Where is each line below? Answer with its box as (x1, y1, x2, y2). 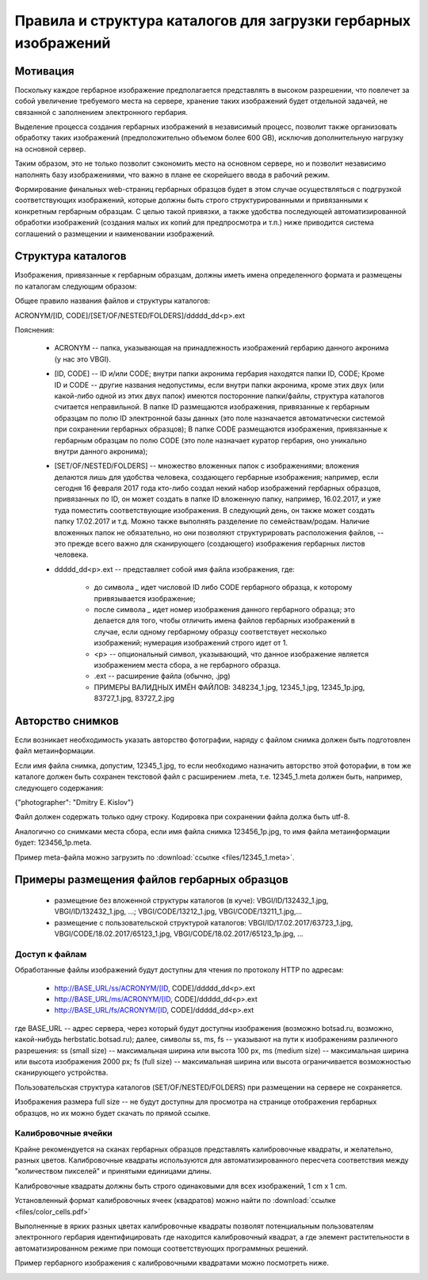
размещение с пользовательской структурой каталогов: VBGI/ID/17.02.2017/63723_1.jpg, (54, 918, 353, 927)
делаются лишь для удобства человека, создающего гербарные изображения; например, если (54, 472, 379, 481)
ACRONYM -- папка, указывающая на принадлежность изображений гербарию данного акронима (54, 343, 389, 353)
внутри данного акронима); (54, 446, 148, 456)
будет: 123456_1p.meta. (14, 837, 92, 848)
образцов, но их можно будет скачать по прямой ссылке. (14, 1108, 211, 1117)
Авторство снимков (14, 714, 119, 727)
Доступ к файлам (14, 949, 87, 960)
